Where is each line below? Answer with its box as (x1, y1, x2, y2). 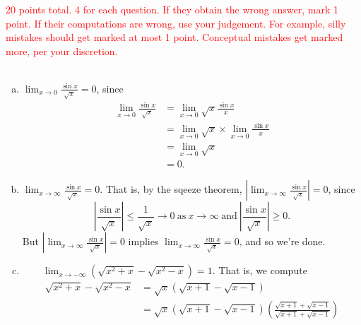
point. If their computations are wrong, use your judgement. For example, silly (6, 16, 346, 30)
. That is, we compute (212, 263, 307, 278)
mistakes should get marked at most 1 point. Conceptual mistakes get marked (6, 30, 343, 45)
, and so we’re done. (239, 234, 326, 249)
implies (128, 234, 159, 249)
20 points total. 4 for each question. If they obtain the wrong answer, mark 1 (6, 2, 338, 16)
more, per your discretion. (6, 43, 118, 58)
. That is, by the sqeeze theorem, (100, 182, 242, 196)
